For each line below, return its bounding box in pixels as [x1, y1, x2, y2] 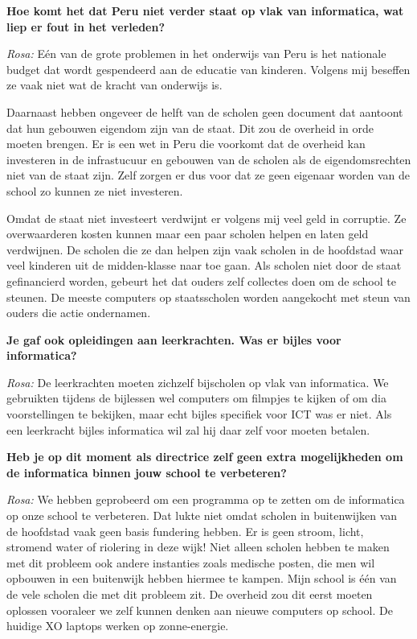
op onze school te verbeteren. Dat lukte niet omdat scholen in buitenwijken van [6, 507, 398, 524]
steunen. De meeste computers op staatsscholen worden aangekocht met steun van [6, 288, 411, 305]
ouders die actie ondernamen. [6, 304, 151, 321]
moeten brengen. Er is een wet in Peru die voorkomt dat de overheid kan [6, 135, 366, 152]
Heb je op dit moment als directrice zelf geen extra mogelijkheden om [6, 448, 403, 465]
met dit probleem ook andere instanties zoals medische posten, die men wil [6, 554, 375, 571]
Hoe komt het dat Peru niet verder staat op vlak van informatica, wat [6, 2, 404, 19]
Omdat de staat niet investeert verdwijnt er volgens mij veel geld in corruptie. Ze [6, 209, 407, 226]
